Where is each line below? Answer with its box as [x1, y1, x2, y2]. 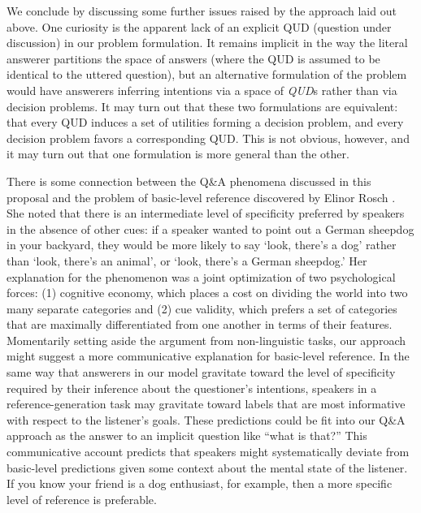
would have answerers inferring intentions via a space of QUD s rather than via [7, 81, 397, 98]
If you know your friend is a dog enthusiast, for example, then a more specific [7, 475, 393, 492]
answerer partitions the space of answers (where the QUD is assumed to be [7, 50, 380, 67]
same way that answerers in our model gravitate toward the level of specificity [7, 364, 396, 381]
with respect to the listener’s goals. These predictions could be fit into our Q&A [7, 411, 406, 428]
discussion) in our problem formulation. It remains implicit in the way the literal [7, 34, 408, 51]
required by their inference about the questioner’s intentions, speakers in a [7, 379, 377, 396]
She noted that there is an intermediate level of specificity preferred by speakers [7, 205, 405, 222]
